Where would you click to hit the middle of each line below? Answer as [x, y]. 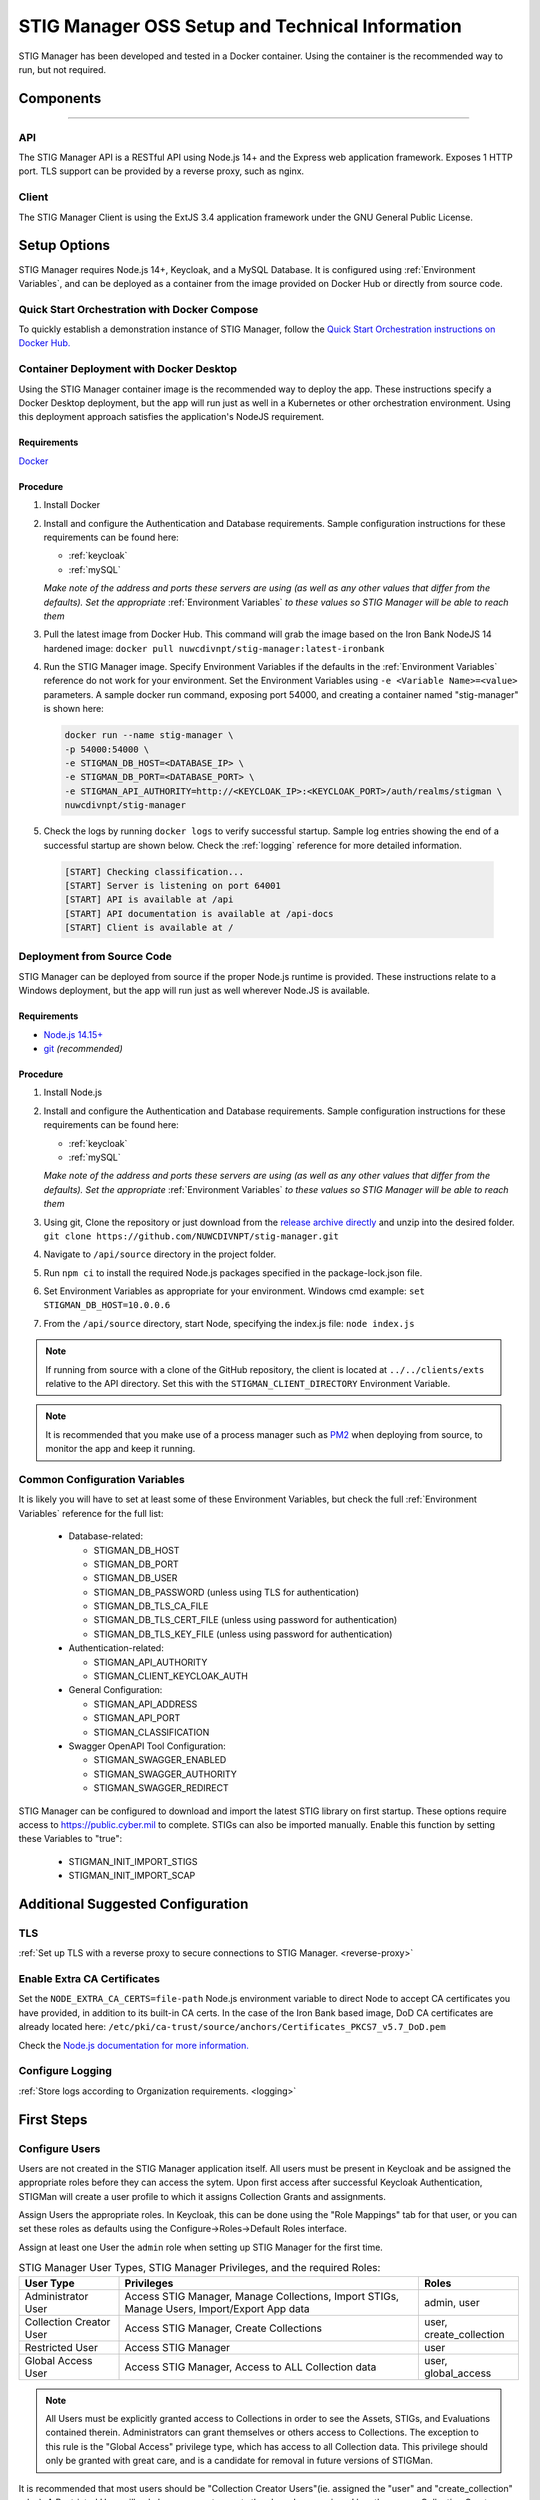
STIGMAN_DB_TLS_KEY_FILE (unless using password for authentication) [243, 1634]
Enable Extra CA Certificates [89, 1979]
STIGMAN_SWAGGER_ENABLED [160, 1760]
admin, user [451, 2302]
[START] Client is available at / [149, 928]
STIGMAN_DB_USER [135, 1578]
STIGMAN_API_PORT [137, 1718]
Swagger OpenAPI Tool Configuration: [147, 1746]
